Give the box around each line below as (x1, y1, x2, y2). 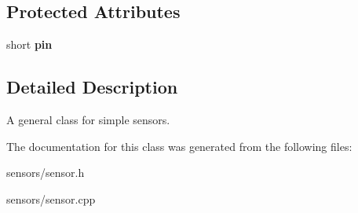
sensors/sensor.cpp (6, 190, 96, 207)
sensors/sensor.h (6, 164, 85, 181)
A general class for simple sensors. (6, 112, 170, 127)
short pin (6, 36, 53, 53)
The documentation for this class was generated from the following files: (6, 138, 353, 154)
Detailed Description (6, 75, 178, 99)
